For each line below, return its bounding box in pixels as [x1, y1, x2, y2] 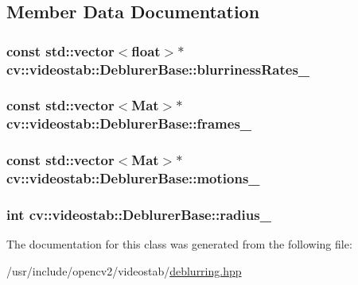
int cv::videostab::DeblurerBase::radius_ [6, 205, 271, 224]
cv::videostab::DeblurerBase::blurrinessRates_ [6, 59, 310, 79]
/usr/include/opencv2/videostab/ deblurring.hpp [6, 262, 242, 279]
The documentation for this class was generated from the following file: [6, 236, 352, 252]
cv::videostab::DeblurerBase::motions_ [6, 168, 260, 188]
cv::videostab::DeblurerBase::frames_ [6, 114, 252, 133]
